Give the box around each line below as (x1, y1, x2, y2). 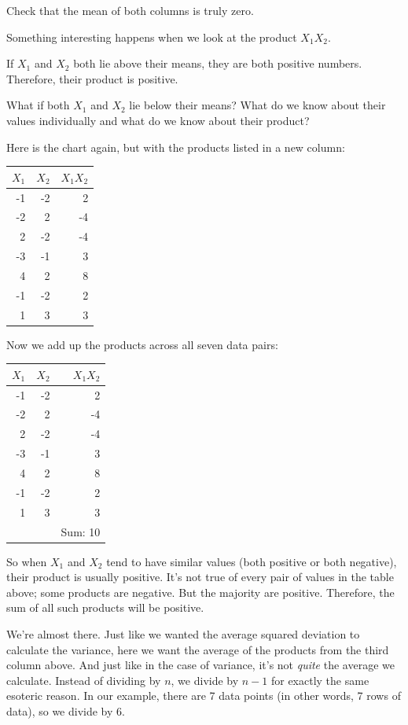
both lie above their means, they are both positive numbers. (73, 55, 362, 72)
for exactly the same (270, 672, 369, 688)
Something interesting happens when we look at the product (6, 28, 297, 45)
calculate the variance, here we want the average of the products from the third (6, 641, 389, 657)
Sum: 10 (61, 523, 101, 539)
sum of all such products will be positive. (6, 599, 204, 616)
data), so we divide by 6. (6, 702, 125, 719)
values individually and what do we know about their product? (6, 112, 310, 128)
